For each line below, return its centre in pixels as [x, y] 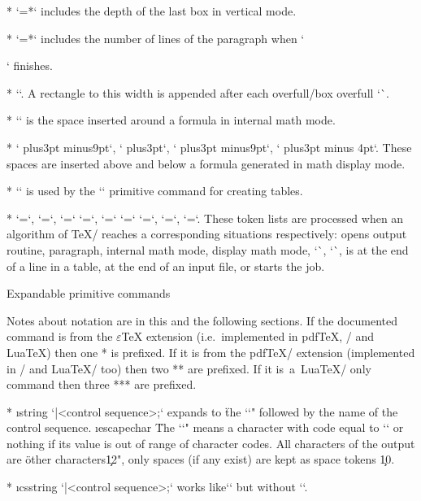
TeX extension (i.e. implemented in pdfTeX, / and [247, 336]
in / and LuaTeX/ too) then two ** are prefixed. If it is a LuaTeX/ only [189, 368]
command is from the [60, 336]
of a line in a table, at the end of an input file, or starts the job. [166, 266]
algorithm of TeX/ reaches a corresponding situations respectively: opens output [207, 234]
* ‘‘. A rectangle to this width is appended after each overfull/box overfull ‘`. [198, 92]
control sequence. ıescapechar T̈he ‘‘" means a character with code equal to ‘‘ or [205, 427]
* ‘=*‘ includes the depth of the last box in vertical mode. [152, 11]
